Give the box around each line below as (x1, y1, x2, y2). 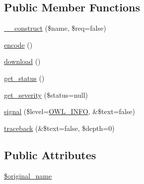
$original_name (4, 170, 52, 181)
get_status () (4, 72, 45, 83)
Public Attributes (4, 147, 96, 162)
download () (4, 56, 41, 66)
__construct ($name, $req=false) (4, 23, 106, 33)
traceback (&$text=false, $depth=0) (4, 123, 115, 133)
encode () (4, 39, 33, 50)
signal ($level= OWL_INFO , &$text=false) (4, 106, 135, 117)
